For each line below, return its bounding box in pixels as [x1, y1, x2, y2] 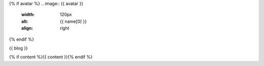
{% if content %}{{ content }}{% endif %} [9, 54, 93, 60]
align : [21, 25, 33, 31]
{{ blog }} [9, 45, 28, 51]
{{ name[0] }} [60, 18, 87, 24]
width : [21, 12, 35, 17]
